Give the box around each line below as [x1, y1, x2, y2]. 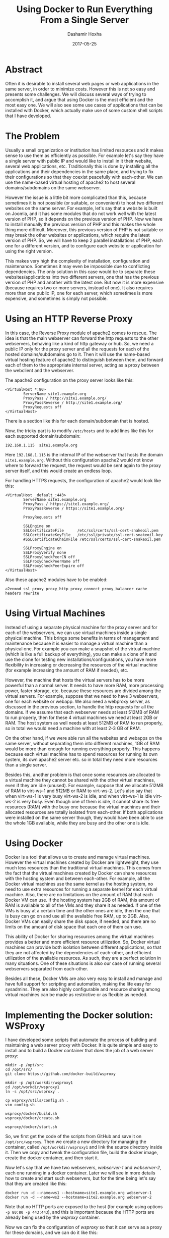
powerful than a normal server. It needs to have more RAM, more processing [5, 682, 164, 688]
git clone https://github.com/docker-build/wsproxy [5, 1071, 116, 1076]
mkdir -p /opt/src [5, 1063, 44, 1068]
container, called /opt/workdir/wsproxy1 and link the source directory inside [5, 1144, 162, 1150]
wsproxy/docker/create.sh [5, 1116, 59, 1121]
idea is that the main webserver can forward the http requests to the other [5, 335, 158, 341]
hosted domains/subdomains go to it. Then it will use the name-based [5, 351, 150, 357]
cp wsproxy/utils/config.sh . [5, 1098, 69, 1103]
